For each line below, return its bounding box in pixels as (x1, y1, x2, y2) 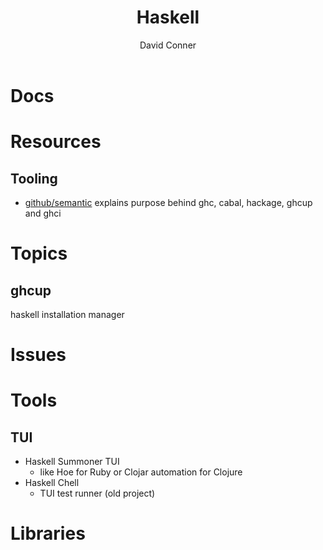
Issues (10, 344, 67, 366)
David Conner (139, 39, 197, 51)
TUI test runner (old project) (39, 487, 156, 500)
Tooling (10, 170, 58, 187)
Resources (10, 131, 102, 153)
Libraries (10, 522, 86, 545)
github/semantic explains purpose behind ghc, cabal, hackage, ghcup (24, 196, 313, 208)
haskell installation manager (10, 308, 125, 320)
